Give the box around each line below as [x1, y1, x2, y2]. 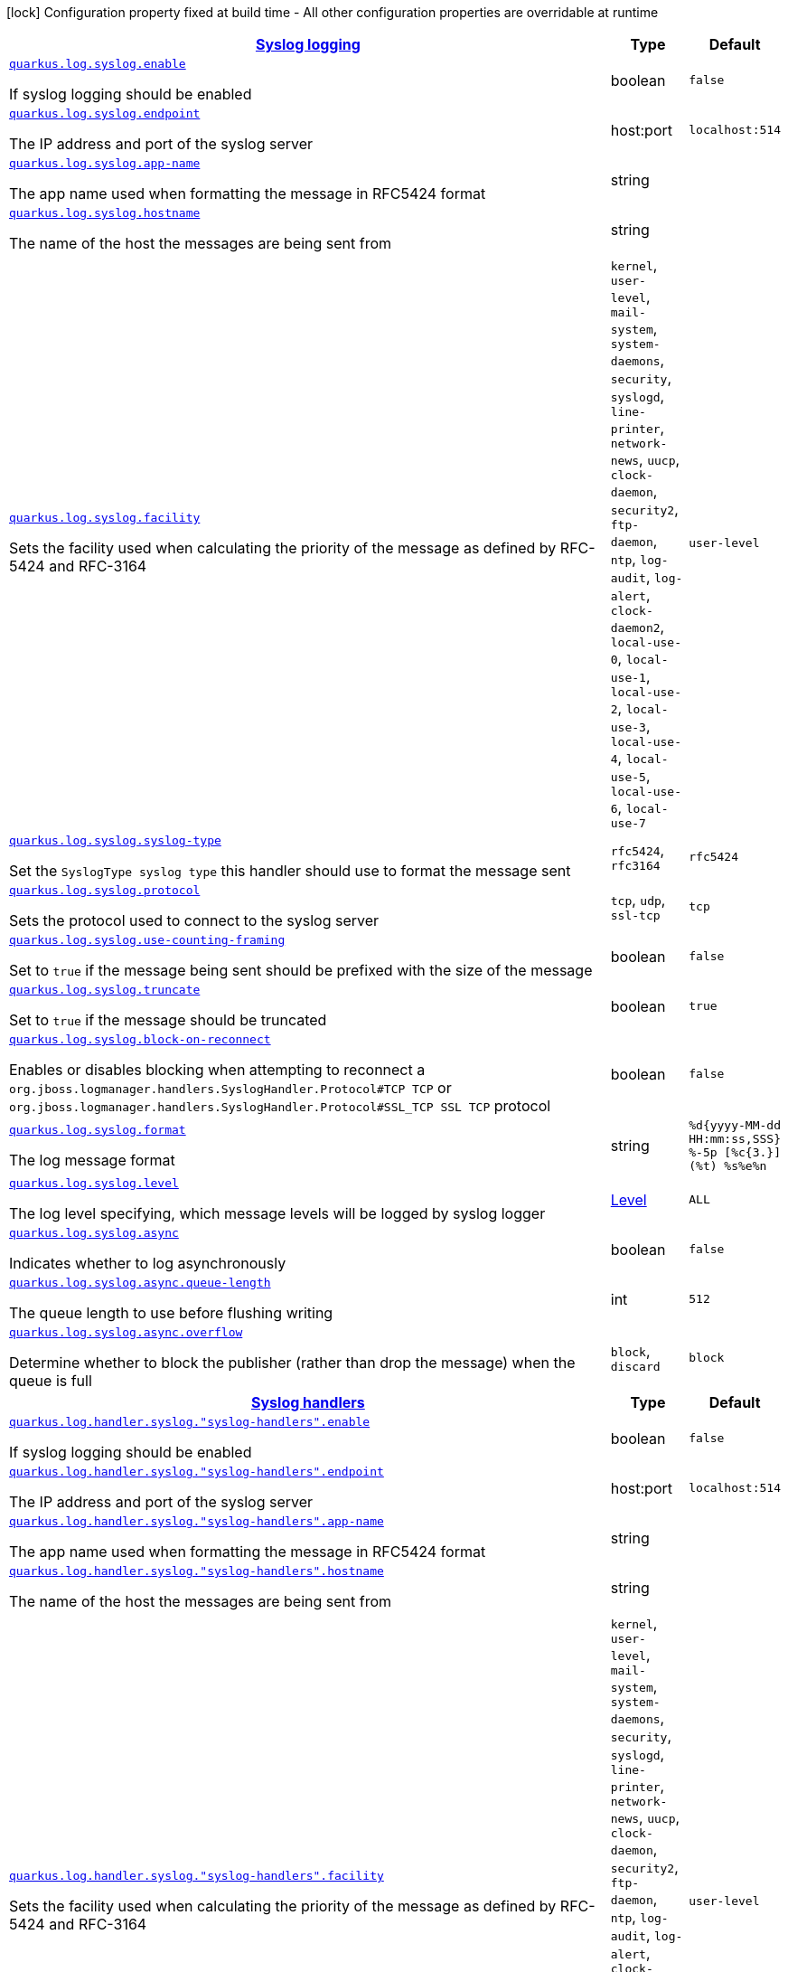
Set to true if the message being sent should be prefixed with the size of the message [9, 961, 593, 979]
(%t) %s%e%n [689, 1159, 767, 1173]
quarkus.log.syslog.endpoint [9, 107, 201, 120]
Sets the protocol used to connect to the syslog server [9, 911, 380, 929]
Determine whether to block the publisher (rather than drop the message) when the [9, 1354, 576, 1372]
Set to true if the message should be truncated [9, 1011, 327, 1029]
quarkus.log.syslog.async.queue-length [9, 1276, 271, 1289]
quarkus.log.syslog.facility [9, 511, 201, 524]
